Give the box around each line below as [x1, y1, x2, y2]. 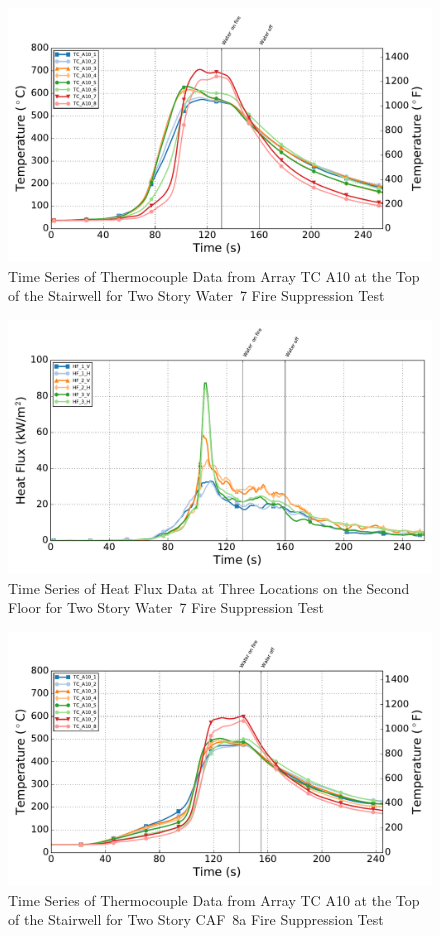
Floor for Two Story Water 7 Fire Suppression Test [8, 597, 324, 618]
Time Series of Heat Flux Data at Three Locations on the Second [8, 577, 410, 598]
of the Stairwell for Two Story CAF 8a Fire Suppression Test [8, 909, 384, 930]
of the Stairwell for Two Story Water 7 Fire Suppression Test [8, 285, 385, 306]
